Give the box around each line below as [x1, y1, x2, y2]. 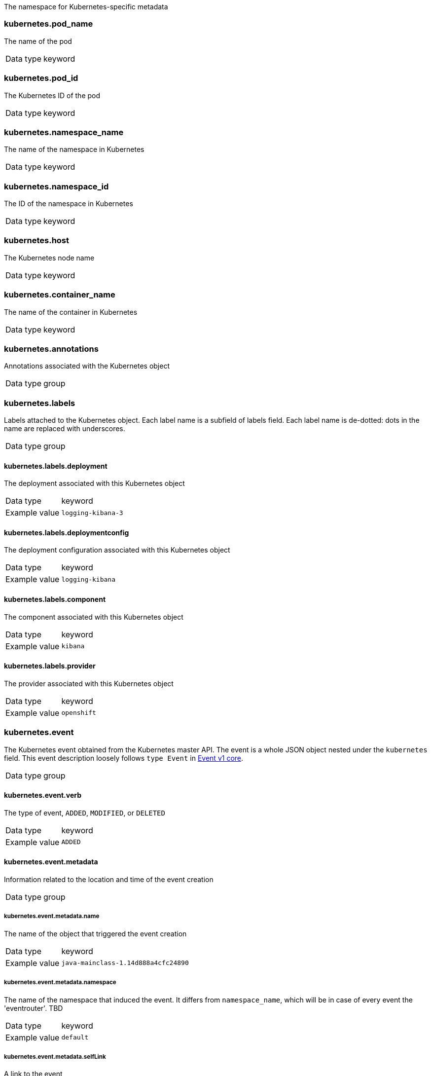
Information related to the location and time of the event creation [4, 875, 214, 884]
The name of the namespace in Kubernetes [4, 145, 144, 154]
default [61, 1034, 89, 1041]
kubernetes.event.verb [4, 791, 82, 800]
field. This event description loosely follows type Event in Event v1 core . [4, 753, 244, 762]
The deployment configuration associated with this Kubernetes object [4, 546, 230, 555]
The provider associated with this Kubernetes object [4, 679, 174, 688]
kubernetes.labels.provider [4, 662, 96, 670]
